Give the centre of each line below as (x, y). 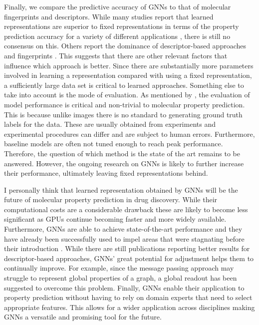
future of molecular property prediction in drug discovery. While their (111, 199)
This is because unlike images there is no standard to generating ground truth (123, 114)
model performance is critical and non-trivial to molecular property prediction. (125, 104)
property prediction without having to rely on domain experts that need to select (128, 297)
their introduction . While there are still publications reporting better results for (127, 248)
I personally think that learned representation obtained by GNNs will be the (121, 189)
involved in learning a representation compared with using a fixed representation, (128, 75)
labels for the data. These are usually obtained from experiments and (110, 124)
